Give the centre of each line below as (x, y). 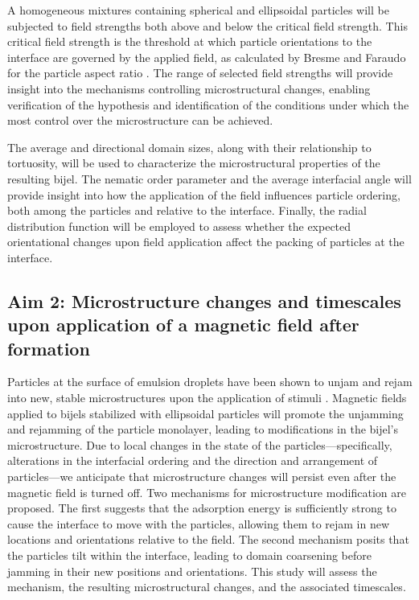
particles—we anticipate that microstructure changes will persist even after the (202, 477)
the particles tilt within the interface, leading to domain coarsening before (189, 555)
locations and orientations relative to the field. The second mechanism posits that (208, 539)
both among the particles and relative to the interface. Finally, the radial (187, 210)
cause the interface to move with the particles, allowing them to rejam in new (199, 523)
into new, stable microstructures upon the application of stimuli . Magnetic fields (207, 398)
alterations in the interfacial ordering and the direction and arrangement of (193, 460)
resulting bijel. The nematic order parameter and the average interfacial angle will (209, 178)
